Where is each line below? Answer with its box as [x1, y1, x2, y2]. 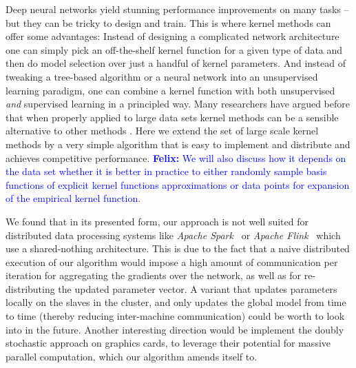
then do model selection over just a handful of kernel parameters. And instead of [6, 56, 346, 70]
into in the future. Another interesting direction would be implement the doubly [6, 322, 344, 336]
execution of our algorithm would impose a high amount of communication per [6, 254, 338, 269]
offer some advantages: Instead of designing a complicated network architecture [6, 29, 339, 43]
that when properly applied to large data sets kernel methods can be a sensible [6, 110, 339, 124]
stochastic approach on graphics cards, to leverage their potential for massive [6, 336, 331, 350]
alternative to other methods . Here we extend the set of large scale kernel [6, 123, 319, 138]
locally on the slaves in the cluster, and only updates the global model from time [6, 295, 346, 309]
